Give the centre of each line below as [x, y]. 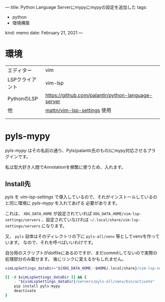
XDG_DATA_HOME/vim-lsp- [117, 214]
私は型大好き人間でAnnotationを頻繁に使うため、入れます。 [66, 167]
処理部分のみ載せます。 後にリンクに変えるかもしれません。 [66, 259]
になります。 [54, 226]
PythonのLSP [23, 98]
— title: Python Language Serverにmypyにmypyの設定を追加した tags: [76, 7]
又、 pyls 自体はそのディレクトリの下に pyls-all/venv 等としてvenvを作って [82, 236]
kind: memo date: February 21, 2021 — [44, 33]
